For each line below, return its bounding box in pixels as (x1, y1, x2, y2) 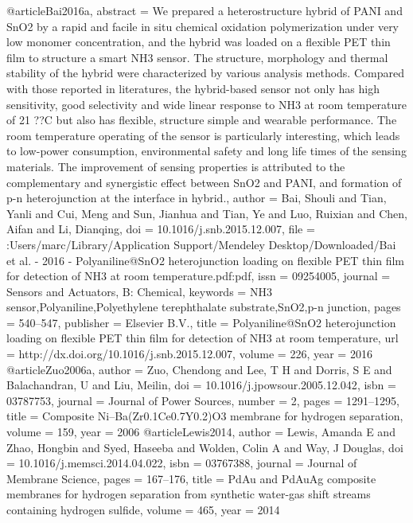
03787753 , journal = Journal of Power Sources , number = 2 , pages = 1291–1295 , (6, 392, 399, 408)
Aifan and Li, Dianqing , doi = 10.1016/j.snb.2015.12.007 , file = (6, 221, 315, 237)
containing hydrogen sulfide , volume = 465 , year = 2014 (6, 502, 280, 517)
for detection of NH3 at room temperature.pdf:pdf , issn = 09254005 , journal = (6, 267, 391, 284)
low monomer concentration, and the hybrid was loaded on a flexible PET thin (6, 33, 391, 50)
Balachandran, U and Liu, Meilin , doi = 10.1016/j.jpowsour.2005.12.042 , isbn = (6, 377, 396, 393)
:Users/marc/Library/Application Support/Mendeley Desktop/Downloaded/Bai (6, 236, 396, 252)
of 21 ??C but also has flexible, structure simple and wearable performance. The (6, 111, 397, 128)
